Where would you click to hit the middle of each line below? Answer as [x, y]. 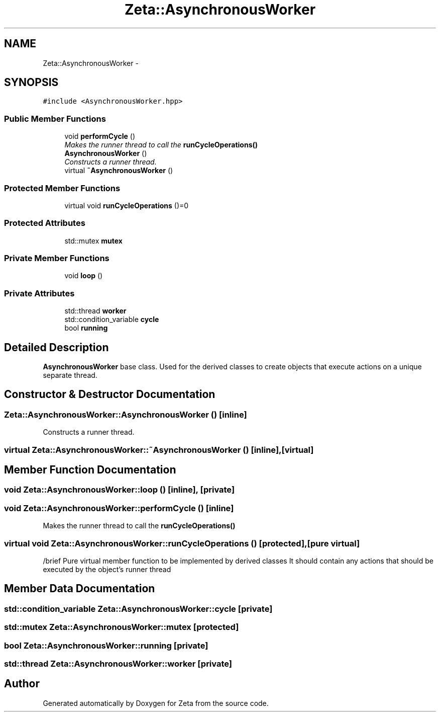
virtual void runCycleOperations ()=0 [127, 205]
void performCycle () [100, 136]
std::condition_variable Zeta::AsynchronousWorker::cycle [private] [138, 609]
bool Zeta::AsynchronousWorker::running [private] [106, 645]
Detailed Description [57, 347]
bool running [86, 328]
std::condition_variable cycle [112, 320]
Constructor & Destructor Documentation [110, 394]
